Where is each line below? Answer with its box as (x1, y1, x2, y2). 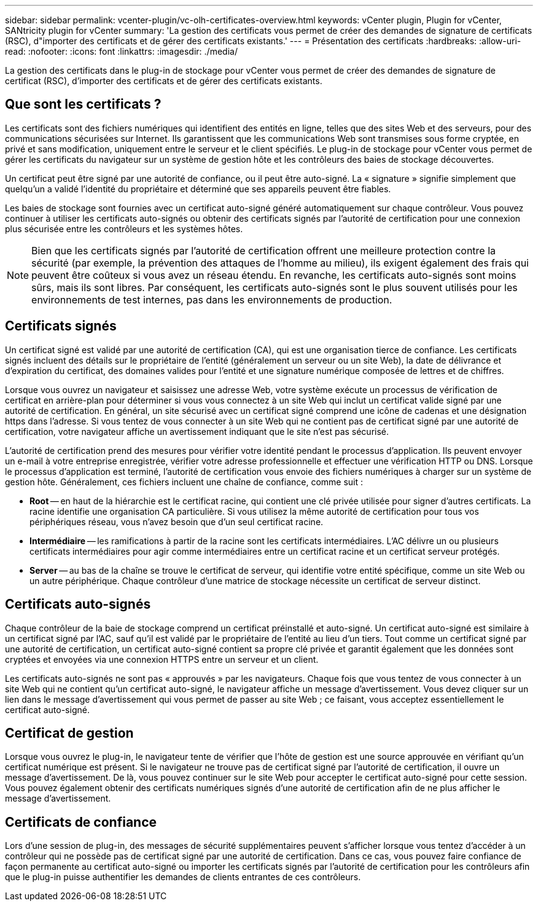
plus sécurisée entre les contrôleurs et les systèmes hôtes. (5, 223, 243, 234)
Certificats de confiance (5, 814, 157, 830)
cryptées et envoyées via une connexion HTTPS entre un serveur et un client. (5, 654, 319, 665)
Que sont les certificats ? (5, 96, 162, 112)
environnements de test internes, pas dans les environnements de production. (31, 293, 392, 306)
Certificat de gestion (5, 725, 134, 741)
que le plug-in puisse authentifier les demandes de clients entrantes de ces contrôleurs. (5, 872, 361, 883)
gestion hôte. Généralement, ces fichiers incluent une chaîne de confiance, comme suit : (5, 476, 364, 487)
